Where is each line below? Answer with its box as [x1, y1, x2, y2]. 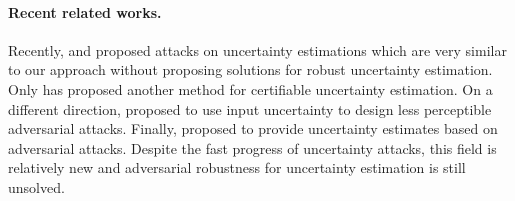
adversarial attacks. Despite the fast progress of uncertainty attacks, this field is [8, 137, 497, 158]
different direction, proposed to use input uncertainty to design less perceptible [8, 98, 492, 119]
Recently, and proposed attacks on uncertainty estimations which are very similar [8, 39, 507, 60]
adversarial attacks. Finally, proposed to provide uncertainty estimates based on [8, 118, 498, 139]
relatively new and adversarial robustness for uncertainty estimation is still [8, 157, 466, 178]
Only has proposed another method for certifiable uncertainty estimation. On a [8, 78, 493, 99]
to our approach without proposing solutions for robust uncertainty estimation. [8, 59, 493, 80]
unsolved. [8, 176, 65, 197]
